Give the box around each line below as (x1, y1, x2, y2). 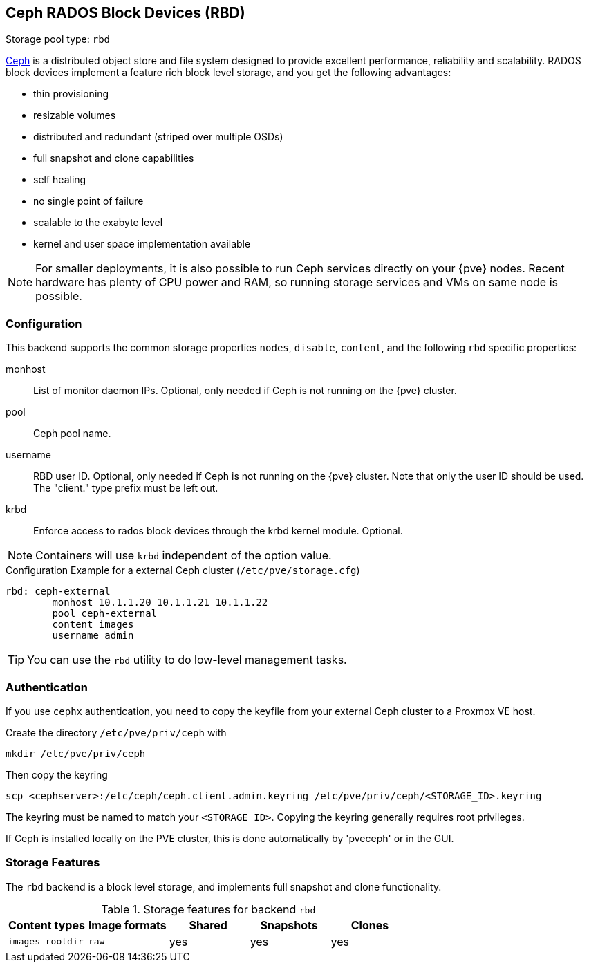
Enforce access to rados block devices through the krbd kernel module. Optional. (33, 525, 403, 537)
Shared (189, 918, 227, 932)
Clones (350, 918, 389, 932)
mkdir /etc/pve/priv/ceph (6, 747, 146, 759)
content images (52, 619, 134, 631)
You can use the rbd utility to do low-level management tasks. (27, 653, 347, 667)
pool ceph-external (52, 608, 158, 620)
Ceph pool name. (33, 427, 111, 440)
